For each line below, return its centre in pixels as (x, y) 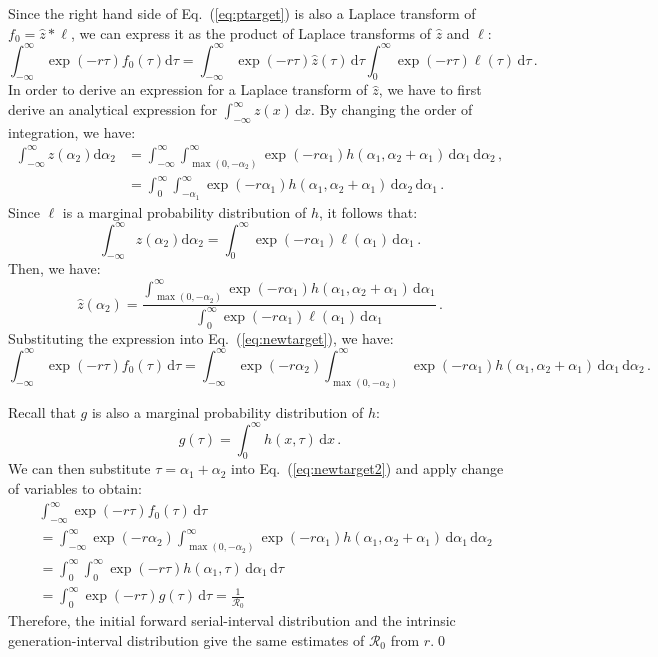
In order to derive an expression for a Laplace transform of (188, 89)
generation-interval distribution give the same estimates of (186, 639)
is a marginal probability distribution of (184, 211)
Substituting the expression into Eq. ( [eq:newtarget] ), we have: (201, 337)
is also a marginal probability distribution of (227, 411)
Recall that (42, 411)
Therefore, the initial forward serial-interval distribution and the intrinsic (232, 620)
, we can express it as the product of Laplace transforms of (251, 32)
